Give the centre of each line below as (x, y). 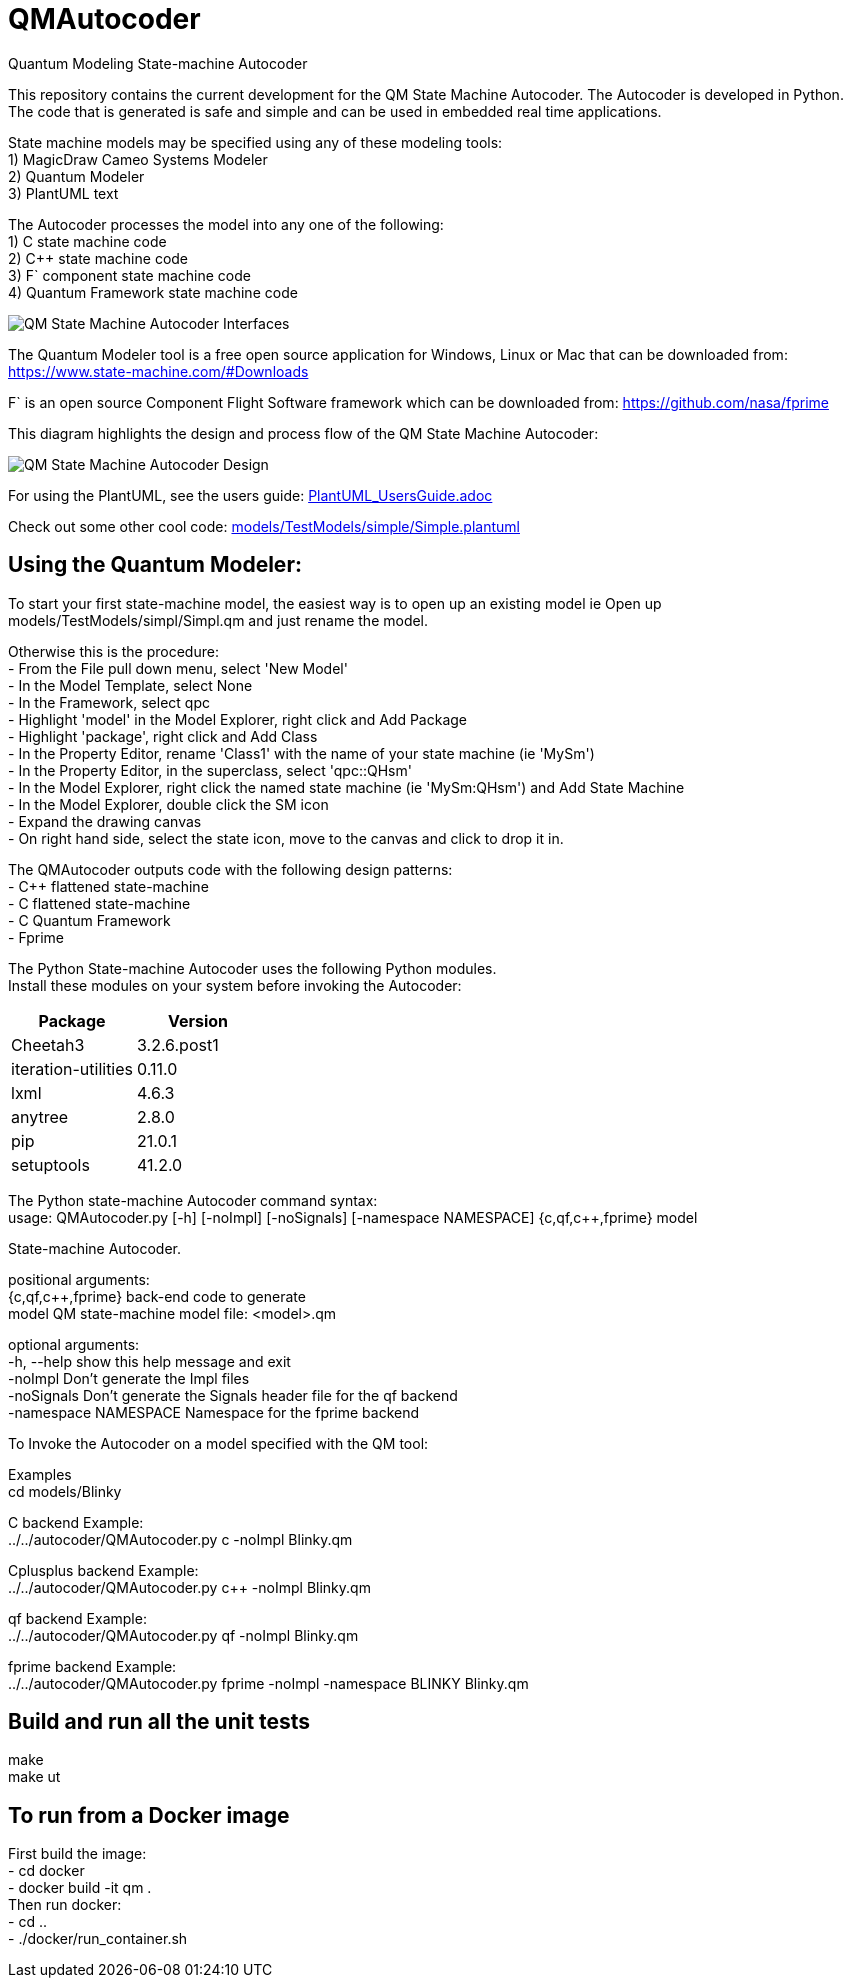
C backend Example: (76, 1522)
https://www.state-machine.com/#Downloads (158, 371)
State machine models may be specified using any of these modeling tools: (255, 142)
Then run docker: (65, 1905)
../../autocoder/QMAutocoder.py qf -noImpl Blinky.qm (183, 1635)
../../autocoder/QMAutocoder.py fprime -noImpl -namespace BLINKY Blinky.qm (268, 1683)
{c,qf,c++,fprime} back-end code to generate (157, 1296)
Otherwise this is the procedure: (113, 651)
